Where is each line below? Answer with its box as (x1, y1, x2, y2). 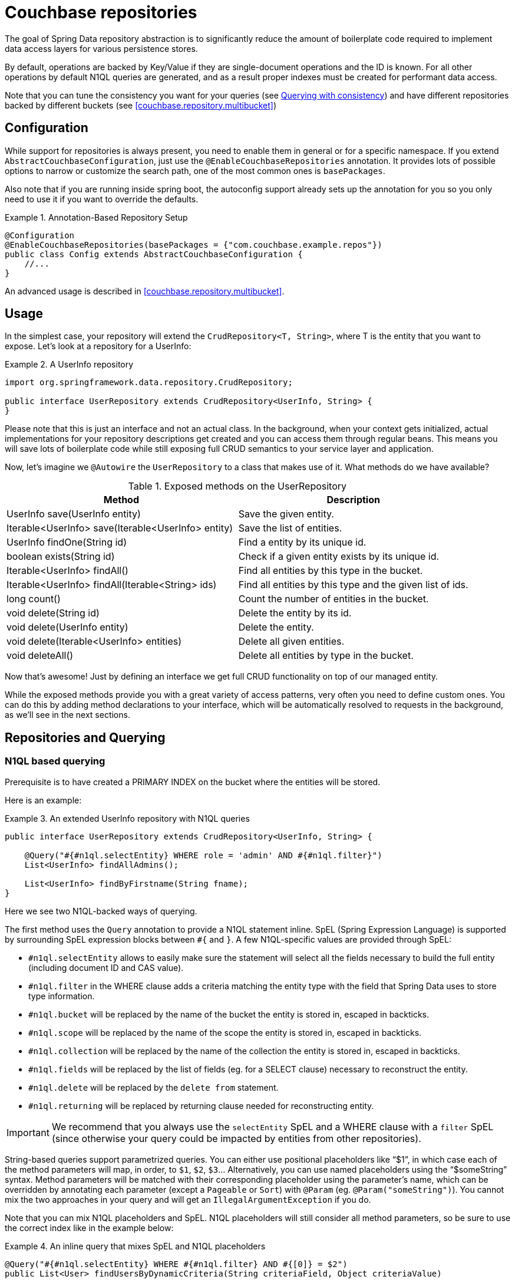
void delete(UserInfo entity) (6, 621, 128, 634)
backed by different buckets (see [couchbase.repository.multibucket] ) (5, 100, 277, 110)
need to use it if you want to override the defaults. (5, 193, 199, 204)
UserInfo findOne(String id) (6, 536, 127, 549)
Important (6, 1126, 49, 1138)
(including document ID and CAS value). (28, 962, 184, 973)
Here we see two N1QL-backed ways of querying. (5, 905, 197, 916)
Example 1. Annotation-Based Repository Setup (5, 212, 188, 222)
